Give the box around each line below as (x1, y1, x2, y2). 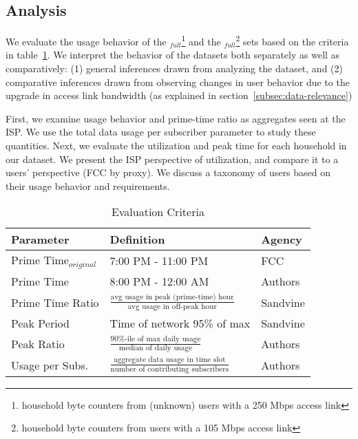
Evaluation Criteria (111, 204, 204, 220)
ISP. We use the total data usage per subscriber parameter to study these (6, 125, 316, 139)
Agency (261, 231, 302, 248)
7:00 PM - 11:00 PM (109, 253, 209, 269)
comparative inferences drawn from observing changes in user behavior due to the (6, 74, 350, 89)
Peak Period (11, 314, 70, 331)
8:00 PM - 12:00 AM (109, 273, 209, 290)
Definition (109, 231, 165, 248)
